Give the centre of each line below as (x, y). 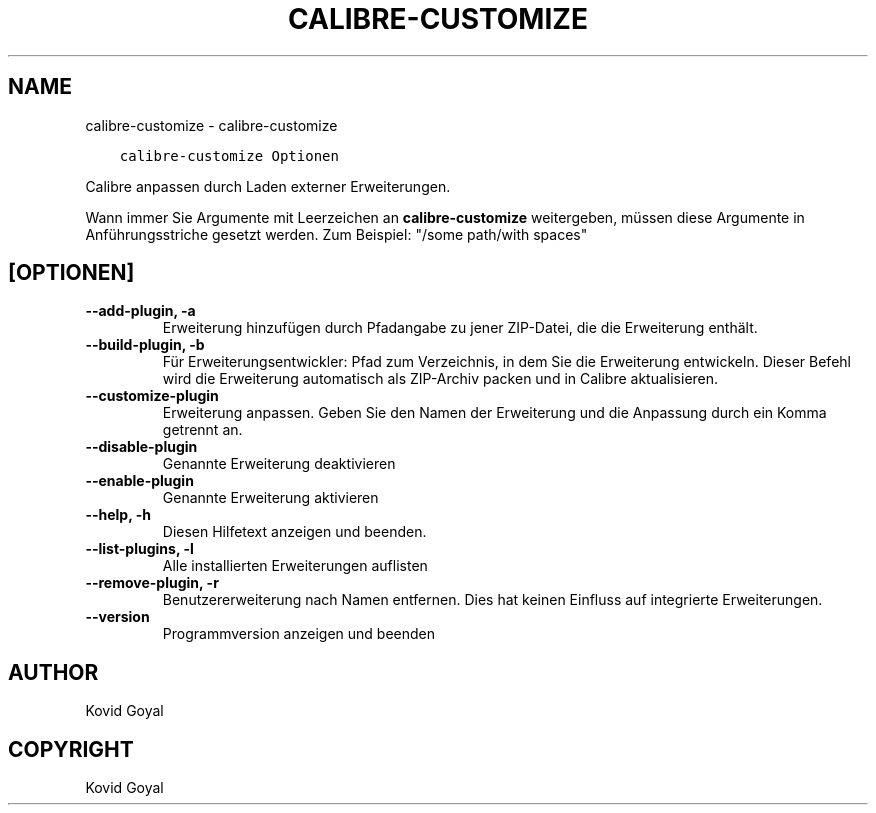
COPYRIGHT (71, 749)
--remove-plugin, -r (152, 583)
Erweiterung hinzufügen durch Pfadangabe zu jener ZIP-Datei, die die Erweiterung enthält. (460, 328)
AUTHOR (53, 672)
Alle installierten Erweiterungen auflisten (295, 566)
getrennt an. (202, 430)
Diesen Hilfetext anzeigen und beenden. (294, 532)
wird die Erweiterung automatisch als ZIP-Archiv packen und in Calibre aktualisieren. (440, 379)
